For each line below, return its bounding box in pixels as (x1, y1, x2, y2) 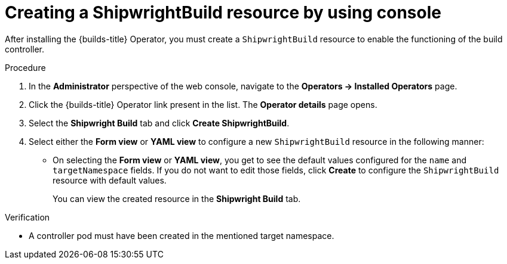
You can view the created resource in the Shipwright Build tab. (53, 193, 301, 204)
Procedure (5, 62, 46, 73)
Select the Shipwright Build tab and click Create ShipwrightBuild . (29, 117, 290, 128)
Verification (5, 212, 50, 222)
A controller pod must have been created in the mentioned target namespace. (29, 230, 334, 241)
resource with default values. (53, 175, 167, 185)
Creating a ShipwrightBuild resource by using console (5, 2, 441, 23)
